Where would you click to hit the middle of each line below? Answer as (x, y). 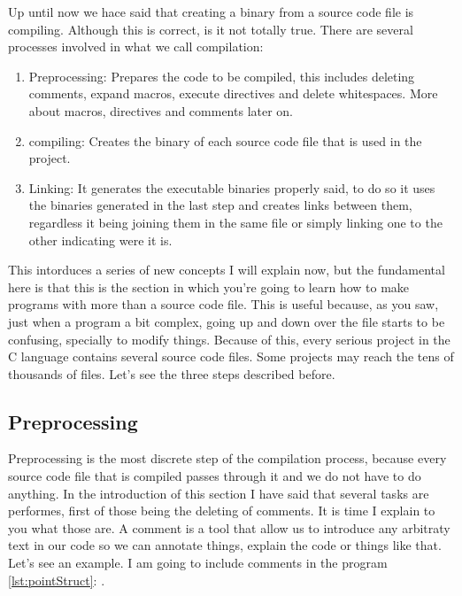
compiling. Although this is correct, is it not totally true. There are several (211, 29)
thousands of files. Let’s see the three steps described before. (172, 373)
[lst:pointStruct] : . (57, 580)
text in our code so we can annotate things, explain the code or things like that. (225, 545)
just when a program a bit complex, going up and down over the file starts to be (227, 321)
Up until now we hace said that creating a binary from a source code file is (211, 12)
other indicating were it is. (100, 240)
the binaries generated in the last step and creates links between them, (220, 205)
